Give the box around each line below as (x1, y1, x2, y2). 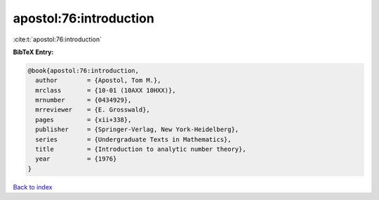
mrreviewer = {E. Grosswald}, (35, 106, 150, 114)
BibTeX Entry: (13, 48, 54, 56)
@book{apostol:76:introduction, (27, 67, 140, 74)
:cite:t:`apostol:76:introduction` (13, 35, 102, 44)
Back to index (13, 182, 53, 191)
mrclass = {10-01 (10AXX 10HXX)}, (35, 86, 176, 94)
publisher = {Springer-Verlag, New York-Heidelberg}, (35, 126, 239, 133)
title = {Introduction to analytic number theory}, (35, 145, 246, 154)
